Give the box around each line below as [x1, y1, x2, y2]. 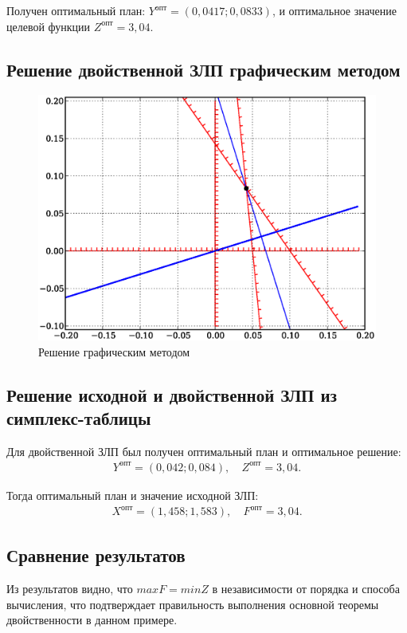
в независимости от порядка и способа [212, 580, 400, 597]
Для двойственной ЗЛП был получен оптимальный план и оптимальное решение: [6, 442, 401, 459]
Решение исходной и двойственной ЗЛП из [6, 382, 338, 407]
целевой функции [6, 18, 91, 34]
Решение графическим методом [38, 343, 190, 360]
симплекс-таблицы [6, 406, 151, 430]
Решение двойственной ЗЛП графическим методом [6, 57, 401, 81]
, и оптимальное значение [272, 2, 397, 18]
